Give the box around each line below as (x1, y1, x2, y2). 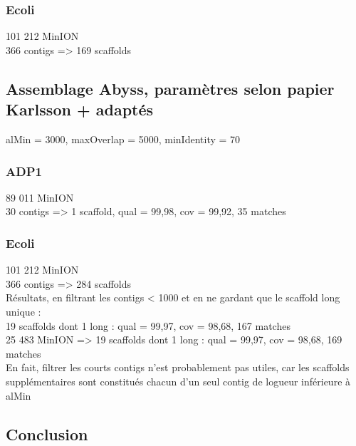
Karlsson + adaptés (6, 98, 154, 120)
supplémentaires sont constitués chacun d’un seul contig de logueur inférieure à (6, 373, 351, 388)
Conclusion (6, 422, 88, 445)
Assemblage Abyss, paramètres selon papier (6, 77, 335, 99)
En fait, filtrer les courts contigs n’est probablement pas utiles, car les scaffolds (6, 360, 350, 375)
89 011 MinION (6, 190, 74, 204)
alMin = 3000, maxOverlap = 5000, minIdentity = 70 (6, 132, 241, 146)
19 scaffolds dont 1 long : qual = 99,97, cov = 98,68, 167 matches (6, 318, 290, 333)
